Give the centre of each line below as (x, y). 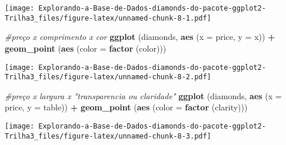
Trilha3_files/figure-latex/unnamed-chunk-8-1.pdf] (108, 18)
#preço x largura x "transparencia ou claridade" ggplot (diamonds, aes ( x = (143, 95)
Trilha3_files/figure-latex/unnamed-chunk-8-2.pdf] (108, 77)
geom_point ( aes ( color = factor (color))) (86, 48)
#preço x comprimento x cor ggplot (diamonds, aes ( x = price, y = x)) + (140, 37)
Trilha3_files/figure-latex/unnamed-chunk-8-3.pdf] (108, 136)
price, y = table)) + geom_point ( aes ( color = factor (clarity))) (126, 107)
